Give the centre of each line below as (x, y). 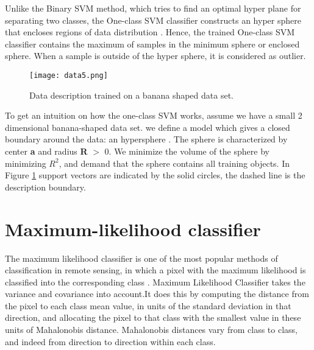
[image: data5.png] (69, 75)
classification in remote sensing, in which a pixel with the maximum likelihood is (155, 270)
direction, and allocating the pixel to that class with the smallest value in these (153, 317)
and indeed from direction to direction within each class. (110, 341)
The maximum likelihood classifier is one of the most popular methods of (141, 258)
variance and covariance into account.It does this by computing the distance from (157, 294)
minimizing (26, 163)
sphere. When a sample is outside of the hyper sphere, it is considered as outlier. (155, 56)
